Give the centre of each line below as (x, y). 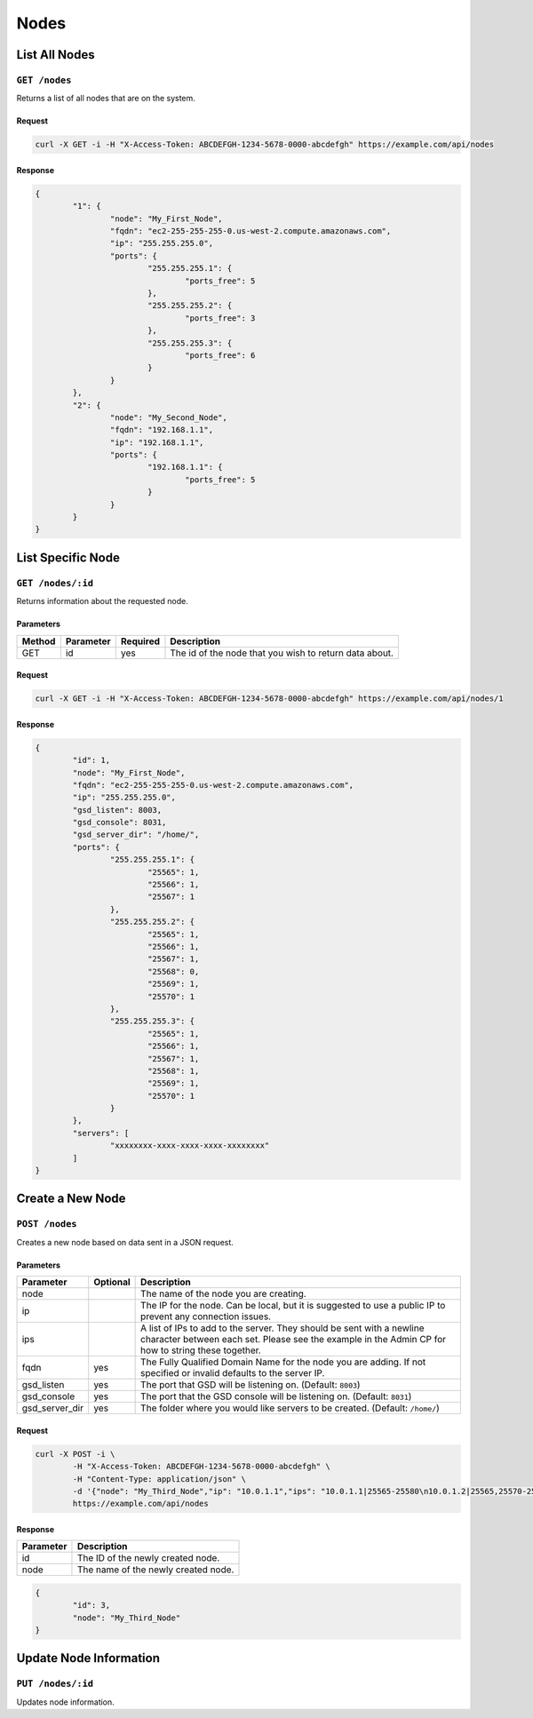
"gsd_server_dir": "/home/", (136, 835)
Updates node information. (65, 1702)
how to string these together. (201, 1350)
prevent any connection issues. (206, 1316)
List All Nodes (56, 55)
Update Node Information (88, 1658)
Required (140, 641)
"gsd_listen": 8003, (117, 810)
